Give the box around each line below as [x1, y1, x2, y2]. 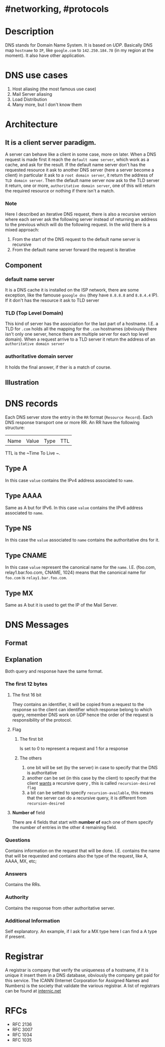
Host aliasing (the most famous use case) [12, 86, 97, 92]
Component [5, 261, 43, 269]
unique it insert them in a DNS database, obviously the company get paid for [5, 972, 160, 978]
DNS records [5, 398, 58, 409]
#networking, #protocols [5, 3, 109, 15]
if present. [5, 934, 26, 940]
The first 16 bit [12, 692, 42, 698]
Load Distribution [12, 97, 48, 103]
